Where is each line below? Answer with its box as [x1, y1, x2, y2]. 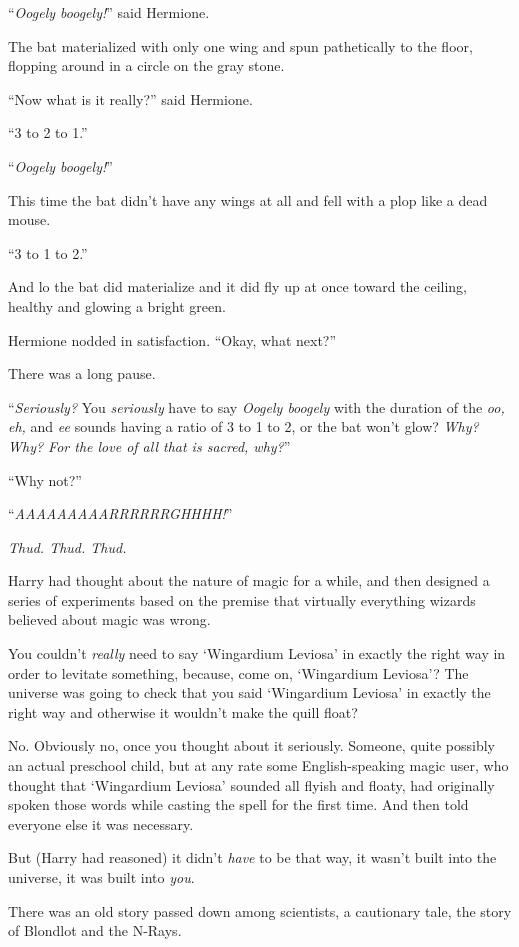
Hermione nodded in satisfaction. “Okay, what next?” [8, 329, 337, 350]
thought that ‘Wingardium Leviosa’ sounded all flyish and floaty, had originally [8, 774, 495, 795]
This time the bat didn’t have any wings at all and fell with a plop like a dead [8, 189, 488, 210]
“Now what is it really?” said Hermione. [8, 88, 253, 109]
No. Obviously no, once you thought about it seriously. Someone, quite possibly [8, 735, 495, 756]
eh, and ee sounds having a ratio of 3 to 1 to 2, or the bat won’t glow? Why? [8, 416, 479, 437]
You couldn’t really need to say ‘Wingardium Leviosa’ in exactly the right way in [8, 643, 506, 664]
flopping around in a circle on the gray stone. [8, 55, 285, 76]
